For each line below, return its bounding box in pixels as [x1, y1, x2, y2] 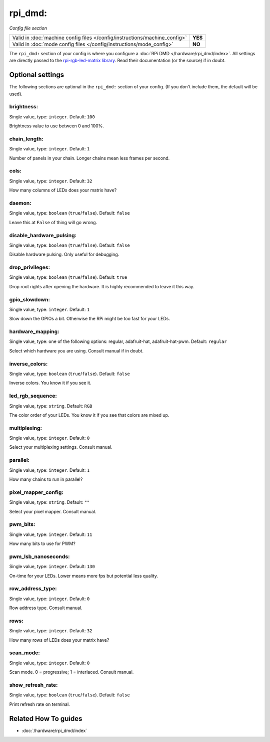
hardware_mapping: [9, 328, 59, 335]
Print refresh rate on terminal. [9, 701, 70, 707]
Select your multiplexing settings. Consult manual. [9, 444, 112, 450]
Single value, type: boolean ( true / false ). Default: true [9, 274, 127, 280]
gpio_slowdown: [9, 296, 50, 303]
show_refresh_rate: [9, 681, 58, 688]
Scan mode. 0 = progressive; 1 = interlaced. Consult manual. [9, 669, 134, 675]
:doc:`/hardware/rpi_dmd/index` [21, 727, 87, 733]
